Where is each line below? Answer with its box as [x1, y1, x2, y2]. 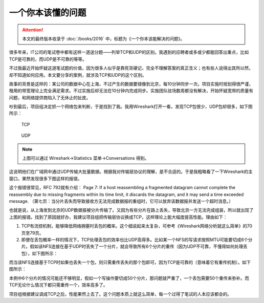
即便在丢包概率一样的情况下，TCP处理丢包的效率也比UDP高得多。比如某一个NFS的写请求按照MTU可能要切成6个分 [21, 237, 253, 242]
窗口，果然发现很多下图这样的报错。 [9, 175, 82, 181]
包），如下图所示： [21, 250, 58, 256]
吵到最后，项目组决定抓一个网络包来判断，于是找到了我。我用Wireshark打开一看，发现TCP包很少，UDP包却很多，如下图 [9, 104, 253, 109]
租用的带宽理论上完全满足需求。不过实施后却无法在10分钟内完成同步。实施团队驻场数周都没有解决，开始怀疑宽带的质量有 [9, 88, 254, 94]
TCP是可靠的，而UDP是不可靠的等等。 [9, 56, 87, 62]
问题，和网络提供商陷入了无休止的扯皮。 [9, 94, 90, 100]
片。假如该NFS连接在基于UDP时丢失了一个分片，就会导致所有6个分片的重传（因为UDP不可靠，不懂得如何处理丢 [21, 243, 248, 249]
